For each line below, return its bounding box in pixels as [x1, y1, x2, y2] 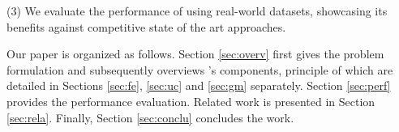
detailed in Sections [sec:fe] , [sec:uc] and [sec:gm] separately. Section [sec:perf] [6, 77, 391, 94]
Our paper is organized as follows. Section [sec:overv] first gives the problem [6, 45, 384, 62]
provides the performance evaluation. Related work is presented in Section [6, 92, 375, 109]
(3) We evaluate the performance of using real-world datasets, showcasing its [6, 2, 388, 19]
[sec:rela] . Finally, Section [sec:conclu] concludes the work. [6, 109, 294, 126]
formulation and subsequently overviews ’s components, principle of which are [6, 61, 393, 78]
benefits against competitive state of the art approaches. [6, 18, 286, 35]
